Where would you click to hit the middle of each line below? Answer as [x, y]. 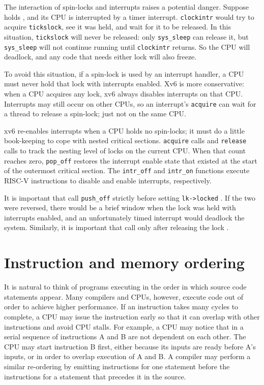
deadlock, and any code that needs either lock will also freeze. [100, 57]
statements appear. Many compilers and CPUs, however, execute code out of [124, 296]
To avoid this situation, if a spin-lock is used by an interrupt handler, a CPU [124, 73]
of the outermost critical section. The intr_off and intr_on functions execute [127, 170]
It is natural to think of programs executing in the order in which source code [125, 287]
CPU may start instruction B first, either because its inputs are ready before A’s [130, 346]
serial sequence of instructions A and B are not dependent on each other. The [125, 336]
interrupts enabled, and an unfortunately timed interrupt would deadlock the [124, 217]
